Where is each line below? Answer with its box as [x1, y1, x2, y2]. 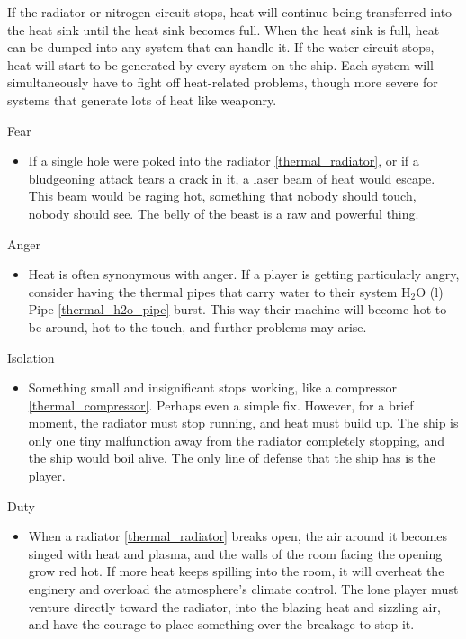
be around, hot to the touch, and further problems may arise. [28, 317, 367, 336]
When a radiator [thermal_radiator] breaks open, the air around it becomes [28, 526, 448, 545]
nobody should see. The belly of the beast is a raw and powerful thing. [28, 203, 419, 222]
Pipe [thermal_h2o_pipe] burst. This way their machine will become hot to [28, 300, 447, 319]
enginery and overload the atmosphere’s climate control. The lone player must [28, 580, 459, 598]
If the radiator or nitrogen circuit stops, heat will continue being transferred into [7, 3, 453, 21]
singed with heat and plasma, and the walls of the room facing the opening [28, 544, 443, 562]
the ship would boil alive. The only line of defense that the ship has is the [28, 448, 435, 467]
